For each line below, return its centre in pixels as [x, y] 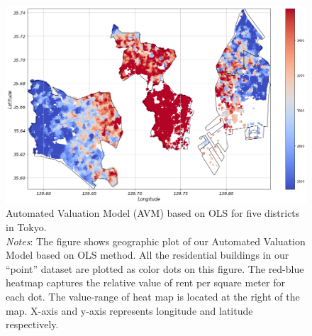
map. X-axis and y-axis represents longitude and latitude [129, 310]
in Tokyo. [26, 227]
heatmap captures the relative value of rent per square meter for [145, 282]
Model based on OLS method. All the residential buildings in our [147, 255]
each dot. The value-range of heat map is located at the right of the [153, 296]
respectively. [32, 324]
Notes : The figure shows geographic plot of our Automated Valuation [156, 241]
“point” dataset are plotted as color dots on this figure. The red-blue [155, 268]
